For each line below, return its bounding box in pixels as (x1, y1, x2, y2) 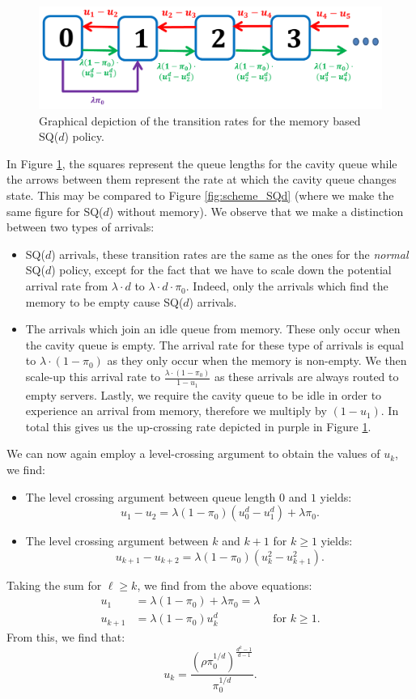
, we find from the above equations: (137, 576, 312, 593)
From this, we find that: (6, 628, 125, 645)
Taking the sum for (6, 576, 102, 593)
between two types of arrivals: (6, 218, 155, 235)
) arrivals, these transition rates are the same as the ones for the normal (51, 245, 409, 262)
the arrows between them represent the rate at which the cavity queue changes (6, 171, 397, 188)
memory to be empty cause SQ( (25, 293, 184, 310)
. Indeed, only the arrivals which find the (185, 277, 388, 294)
